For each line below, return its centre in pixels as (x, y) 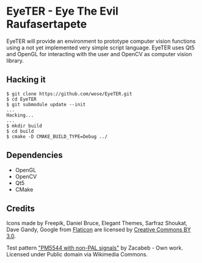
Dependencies (34, 155)
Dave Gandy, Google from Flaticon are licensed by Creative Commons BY (99, 229)
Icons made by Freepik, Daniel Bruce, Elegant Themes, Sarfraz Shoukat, (97, 223)
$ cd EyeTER (21, 99)
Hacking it (26, 80)
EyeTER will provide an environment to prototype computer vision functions (101, 41)
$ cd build (20, 131)
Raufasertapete (47, 24)
